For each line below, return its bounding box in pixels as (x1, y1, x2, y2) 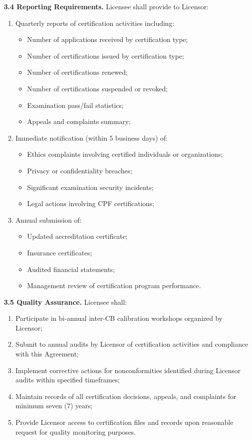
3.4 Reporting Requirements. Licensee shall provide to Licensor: (4, 1, 209, 11)
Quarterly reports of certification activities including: (15, 18, 174, 28)
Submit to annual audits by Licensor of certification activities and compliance (15, 339, 248, 349)
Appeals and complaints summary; (27, 116, 131, 126)
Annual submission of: (15, 214, 82, 225)
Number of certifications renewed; (27, 67, 128, 77)
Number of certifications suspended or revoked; (27, 83, 168, 93)
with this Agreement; (15, 349, 79, 359)
